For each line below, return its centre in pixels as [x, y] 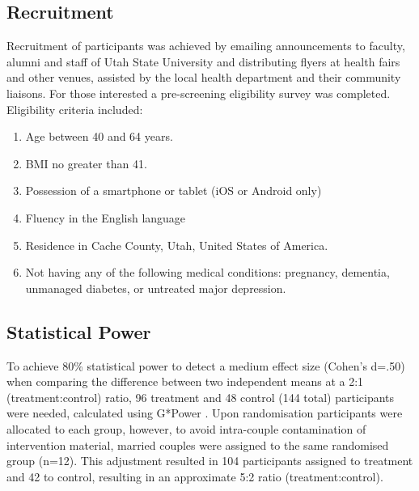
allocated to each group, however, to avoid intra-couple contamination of [186, 428]
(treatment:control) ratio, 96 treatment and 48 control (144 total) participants [201, 397]
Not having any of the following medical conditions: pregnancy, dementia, [207, 272]
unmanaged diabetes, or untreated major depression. [156, 288]
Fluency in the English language [106, 217]
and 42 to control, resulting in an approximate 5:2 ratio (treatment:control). [195, 476]
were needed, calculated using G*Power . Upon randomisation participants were [205, 413]
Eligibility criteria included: [75, 109]
